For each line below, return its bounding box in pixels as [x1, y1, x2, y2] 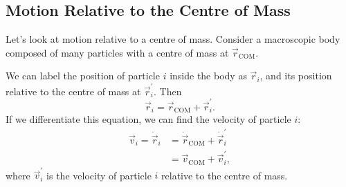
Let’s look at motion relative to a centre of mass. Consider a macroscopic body [6, 32, 340, 46]
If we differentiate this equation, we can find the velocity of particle [6, 112, 291, 126]
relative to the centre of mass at [6, 83, 141, 98]
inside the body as [170, 68, 247, 83]
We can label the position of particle [6, 68, 160, 83]
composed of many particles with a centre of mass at [6, 45, 229, 59]
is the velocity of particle [46, 168, 152, 182]
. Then [154, 83, 182, 98]
